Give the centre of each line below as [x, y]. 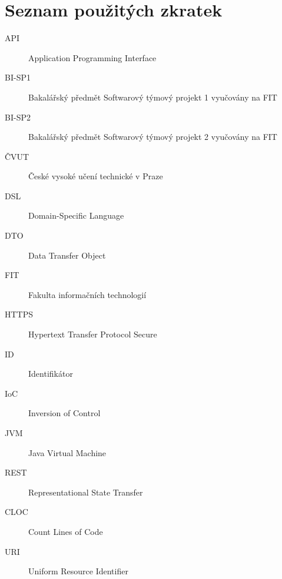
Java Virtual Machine [67, 452]
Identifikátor [51, 374]
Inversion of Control [64, 413]
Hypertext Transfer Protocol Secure [93, 334]
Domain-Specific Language [76, 215]
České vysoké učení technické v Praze [96, 176]
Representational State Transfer [86, 492]
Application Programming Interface [92, 57]
